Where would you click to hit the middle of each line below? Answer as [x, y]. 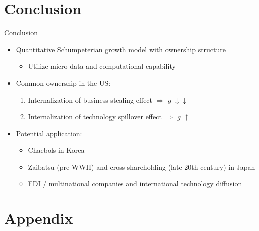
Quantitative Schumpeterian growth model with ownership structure [121, 49]
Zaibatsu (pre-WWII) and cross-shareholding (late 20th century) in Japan [142, 167]
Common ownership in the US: [63, 82]
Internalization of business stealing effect [90, 99]
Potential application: [49, 133]
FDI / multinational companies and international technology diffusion [135, 184]
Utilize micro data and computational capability [102, 66]
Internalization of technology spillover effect [95, 117]
